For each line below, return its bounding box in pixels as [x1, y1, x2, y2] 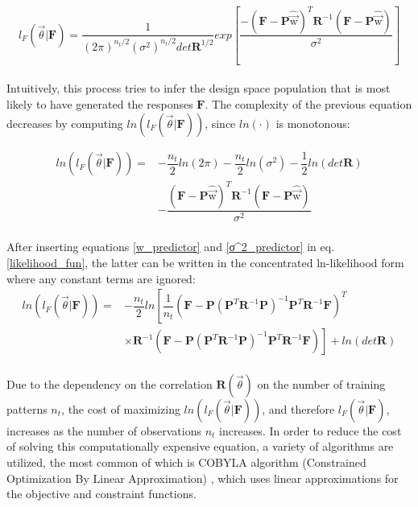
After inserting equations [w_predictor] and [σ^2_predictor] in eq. [6, 238, 335, 255]
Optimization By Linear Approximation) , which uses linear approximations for [6, 469, 399, 486]
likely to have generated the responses [6, 96, 193, 113]
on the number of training [257, 375, 386, 392]
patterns [6, 400, 48, 417]
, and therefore [262, 400, 335, 417]
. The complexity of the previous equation [205, 96, 412, 113]
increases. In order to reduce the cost [219, 422, 402, 439]
